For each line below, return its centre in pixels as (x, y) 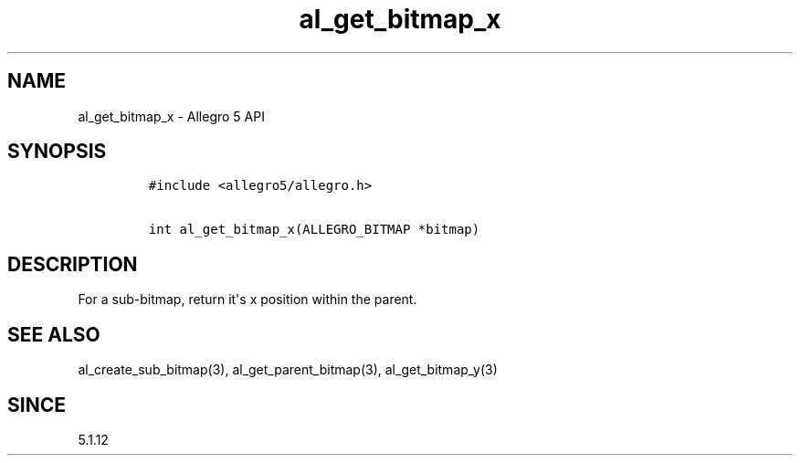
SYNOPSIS (57, 152)
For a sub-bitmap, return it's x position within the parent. (247, 300)
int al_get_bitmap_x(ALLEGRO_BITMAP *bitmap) (314, 230)
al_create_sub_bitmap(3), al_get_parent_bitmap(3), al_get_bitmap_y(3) (288, 370)
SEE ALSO (54, 334)
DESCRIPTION (73, 264)
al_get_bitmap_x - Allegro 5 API (171, 116)
